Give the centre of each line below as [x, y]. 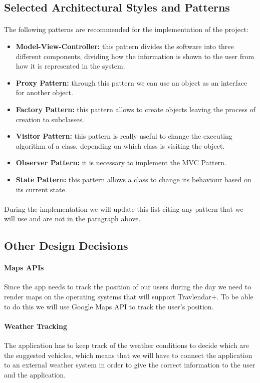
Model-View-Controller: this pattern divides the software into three [125, 46]
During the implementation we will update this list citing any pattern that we [124, 209]
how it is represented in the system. [70, 66]
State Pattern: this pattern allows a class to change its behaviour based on [134, 179]
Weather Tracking [36, 326]
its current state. [41, 189]
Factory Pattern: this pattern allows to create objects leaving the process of [136, 109]
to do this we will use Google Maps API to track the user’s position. [109, 306]
